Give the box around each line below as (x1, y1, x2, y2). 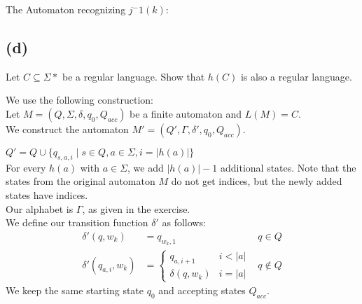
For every (6, 160, 46, 174)
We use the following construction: (6, 92, 153, 107)
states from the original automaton (6, 174, 155, 188)
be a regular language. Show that (62, 69, 205, 83)
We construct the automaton (6, 121, 129, 136)
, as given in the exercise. (82, 201, 190, 216)
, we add (127, 160, 164, 174)
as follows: (162, 215, 206, 230)
